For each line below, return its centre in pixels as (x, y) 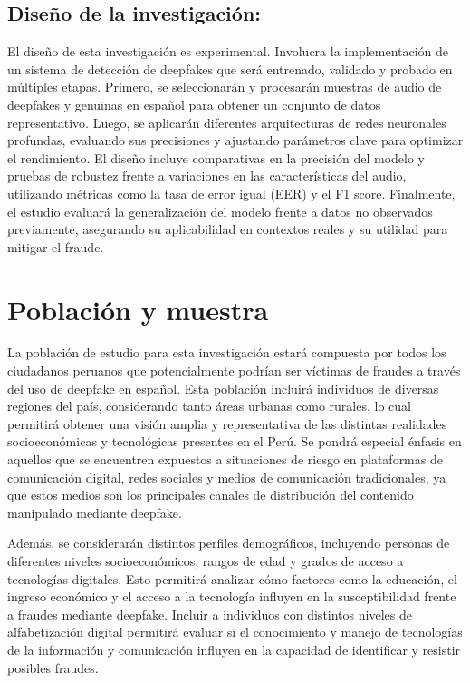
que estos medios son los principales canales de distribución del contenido (211, 495)
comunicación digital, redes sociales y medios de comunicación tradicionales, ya (227, 477)
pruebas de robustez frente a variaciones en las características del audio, (207, 176)
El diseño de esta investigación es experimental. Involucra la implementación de (228, 51)
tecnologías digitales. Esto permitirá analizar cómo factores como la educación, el (232, 578)
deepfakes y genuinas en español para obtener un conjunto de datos (194, 104)
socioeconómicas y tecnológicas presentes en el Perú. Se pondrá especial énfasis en (235, 441)
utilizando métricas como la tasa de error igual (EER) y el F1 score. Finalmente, (231, 193)
